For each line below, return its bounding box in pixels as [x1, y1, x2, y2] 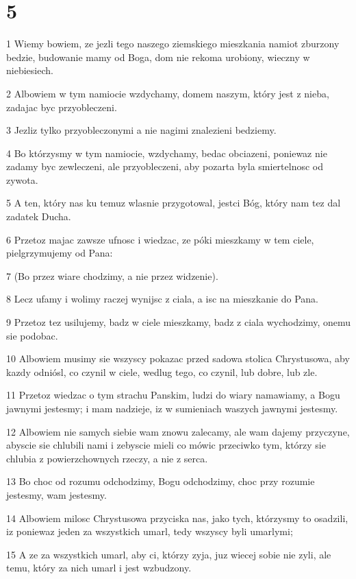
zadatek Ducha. [6, 209, 71, 224]
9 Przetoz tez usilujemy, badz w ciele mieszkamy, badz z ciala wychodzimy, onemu [6, 315, 351, 329]
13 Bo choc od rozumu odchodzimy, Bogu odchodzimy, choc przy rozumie [6, 474, 315, 488]
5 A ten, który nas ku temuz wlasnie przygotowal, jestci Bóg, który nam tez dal [6, 196, 341, 210]
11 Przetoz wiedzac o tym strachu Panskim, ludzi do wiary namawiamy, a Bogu [6, 388, 340, 402]
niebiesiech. [6, 63, 53, 78]
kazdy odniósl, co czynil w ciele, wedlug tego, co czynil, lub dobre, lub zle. [6, 364, 318, 379]
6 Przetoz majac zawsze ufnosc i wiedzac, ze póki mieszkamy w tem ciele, [6, 232, 314, 246]
